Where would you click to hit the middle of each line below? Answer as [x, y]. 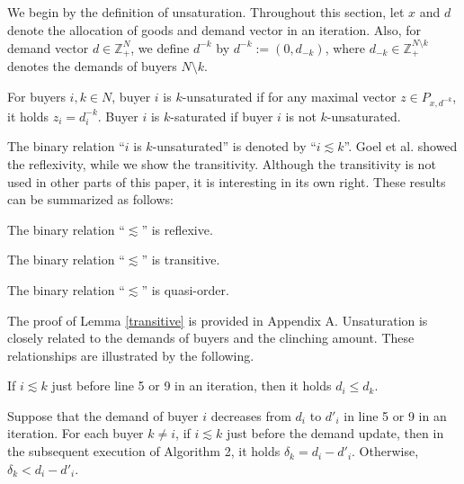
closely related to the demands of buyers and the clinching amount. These [211, 338]
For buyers [36, 97]
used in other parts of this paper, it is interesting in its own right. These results [227, 181]
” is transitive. [181, 260]
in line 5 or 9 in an [395, 415]
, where [345, 47]
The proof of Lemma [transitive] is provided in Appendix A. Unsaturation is [218, 320]
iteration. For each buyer [76, 433]
